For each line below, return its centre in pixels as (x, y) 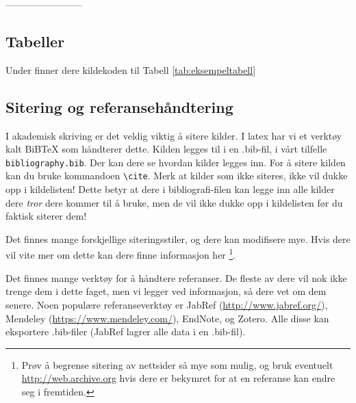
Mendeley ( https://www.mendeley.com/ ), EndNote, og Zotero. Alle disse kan (167, 318)
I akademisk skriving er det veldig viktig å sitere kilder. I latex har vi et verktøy (174, 135)
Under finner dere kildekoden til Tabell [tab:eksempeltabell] (131, 69)
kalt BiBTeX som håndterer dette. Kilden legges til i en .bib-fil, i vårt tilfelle (166, 149)
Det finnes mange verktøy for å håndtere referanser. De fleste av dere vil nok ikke (176, 277)
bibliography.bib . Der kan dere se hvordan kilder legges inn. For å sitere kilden (176, 162)
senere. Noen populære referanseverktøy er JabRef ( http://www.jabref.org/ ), (167, 304)
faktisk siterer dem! (46, 216)
